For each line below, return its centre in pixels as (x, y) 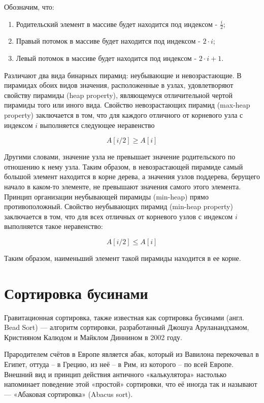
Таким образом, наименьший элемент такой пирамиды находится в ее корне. (123, 258)
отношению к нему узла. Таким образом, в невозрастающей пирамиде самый (124, 166)
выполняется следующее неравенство (97, 125)
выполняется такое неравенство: (54, 226)
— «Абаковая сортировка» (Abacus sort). (69, 394)
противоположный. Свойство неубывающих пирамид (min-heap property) (119, 206)
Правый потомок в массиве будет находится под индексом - (108, 41)
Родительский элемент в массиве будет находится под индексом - (117, 24)
